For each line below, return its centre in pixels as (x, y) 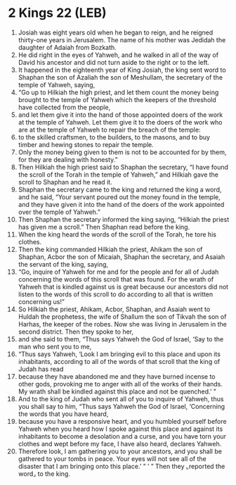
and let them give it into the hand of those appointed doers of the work (120, 115)
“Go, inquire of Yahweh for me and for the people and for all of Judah (118, 272)
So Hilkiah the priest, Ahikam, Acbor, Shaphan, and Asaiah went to (114, 309)
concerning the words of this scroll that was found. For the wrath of (116, 279)
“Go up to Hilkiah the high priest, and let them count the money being (118, 92)
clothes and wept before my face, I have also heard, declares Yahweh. (120, 443)
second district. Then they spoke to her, (76, 332)
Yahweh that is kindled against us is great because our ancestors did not (123, 286)
